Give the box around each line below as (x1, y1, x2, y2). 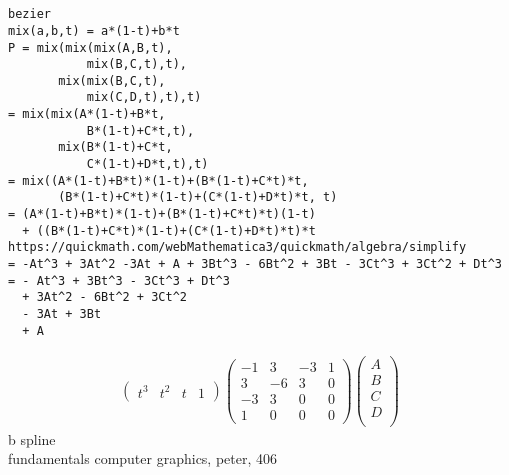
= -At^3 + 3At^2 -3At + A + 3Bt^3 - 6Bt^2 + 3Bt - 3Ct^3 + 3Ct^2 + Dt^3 (8, 257, 502, 272)
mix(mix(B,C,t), (58, 73, 166, 88)
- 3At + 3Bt (22, 307, 102, 321)
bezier (8, 7, 51, 22)
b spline (8, 428, 56, 449)
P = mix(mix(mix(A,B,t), (8, 40, 173, 55)
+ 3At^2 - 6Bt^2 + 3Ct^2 (22, 290, 187, 305)
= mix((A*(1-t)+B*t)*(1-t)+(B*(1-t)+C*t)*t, (8, 173, 309, 188)
